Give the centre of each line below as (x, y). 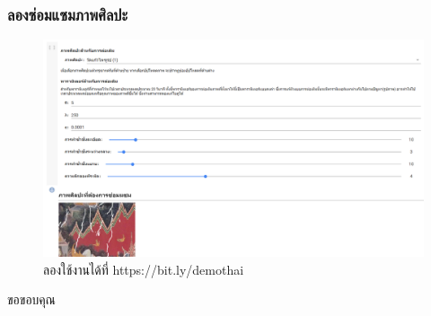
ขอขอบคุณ (31, 299)
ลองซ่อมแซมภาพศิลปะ (67, 14)
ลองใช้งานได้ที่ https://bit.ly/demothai (144, 269)
